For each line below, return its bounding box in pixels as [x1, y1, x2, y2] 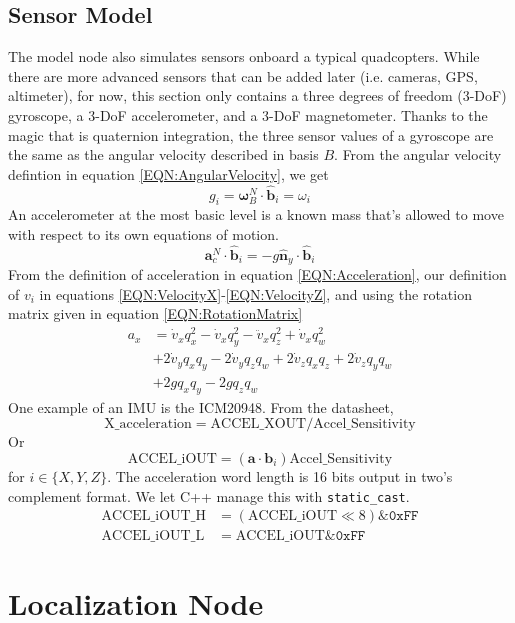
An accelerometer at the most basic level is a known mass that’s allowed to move [8, 204, 504, 225]
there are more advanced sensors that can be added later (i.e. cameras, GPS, [8, 65, 478, 86]
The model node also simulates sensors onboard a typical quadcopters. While [8, 46, 480, 67]
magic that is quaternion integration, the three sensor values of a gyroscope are [8, 124, 494, 145]
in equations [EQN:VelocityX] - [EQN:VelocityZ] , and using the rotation [39, 283, 472, 304]
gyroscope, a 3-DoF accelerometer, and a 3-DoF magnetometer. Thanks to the [8, 104, 488, 125]
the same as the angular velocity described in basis [8, 144, 319, 165]
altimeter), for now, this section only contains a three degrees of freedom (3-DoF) [8, 85, 507, 106]
